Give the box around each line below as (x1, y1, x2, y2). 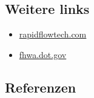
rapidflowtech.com (19, 28, 87, 41)
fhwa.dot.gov (19, 48, 67, 60)
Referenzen (5, 77, 76, 96)
